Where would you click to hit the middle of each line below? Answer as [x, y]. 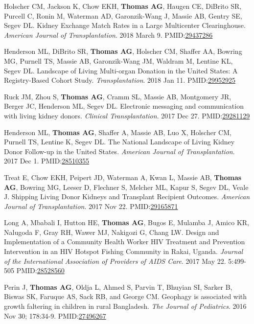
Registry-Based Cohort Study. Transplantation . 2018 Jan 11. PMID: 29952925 [120, 80]
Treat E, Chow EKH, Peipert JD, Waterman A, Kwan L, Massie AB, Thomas [123, 177]
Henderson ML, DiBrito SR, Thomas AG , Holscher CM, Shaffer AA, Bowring [123, 51]
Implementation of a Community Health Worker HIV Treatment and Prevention [125, 242]
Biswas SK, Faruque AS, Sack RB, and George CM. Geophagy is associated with [126, 296]
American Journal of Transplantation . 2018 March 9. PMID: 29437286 [108, 35]
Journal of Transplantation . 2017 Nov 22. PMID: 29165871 [91, 206]
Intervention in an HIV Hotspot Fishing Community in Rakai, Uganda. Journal [124, 251]
